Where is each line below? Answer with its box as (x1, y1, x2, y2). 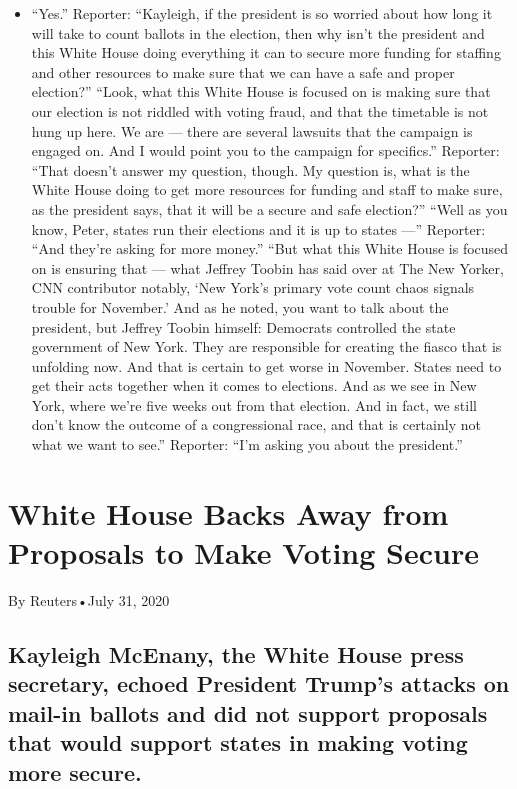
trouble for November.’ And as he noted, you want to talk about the (31, 296, 449, 317)
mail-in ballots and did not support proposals (8, 697, 488, 728)
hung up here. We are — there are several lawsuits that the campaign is (31, 120, 473, 141)
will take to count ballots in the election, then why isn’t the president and (31, 22, 485, 43)
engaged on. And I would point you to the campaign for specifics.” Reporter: (31, 140, 500, 161)
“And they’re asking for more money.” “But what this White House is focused (31, 238, 509, 259)
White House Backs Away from (8, 492, 449, 533)
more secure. (8, 756, 142, 787)
